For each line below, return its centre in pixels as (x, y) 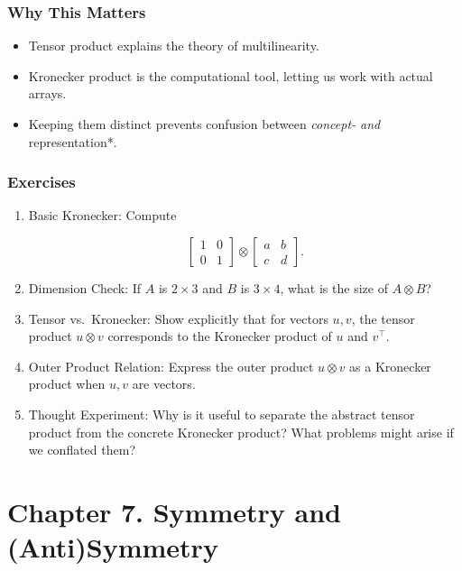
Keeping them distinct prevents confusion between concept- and (204, 124)
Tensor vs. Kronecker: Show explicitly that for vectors (178, 318)
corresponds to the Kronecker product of (220, 336)
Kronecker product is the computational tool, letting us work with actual (231, 75)
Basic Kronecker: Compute (102, 215)
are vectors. (164, 384)
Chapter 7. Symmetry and (174, 511)
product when (67, 384)
